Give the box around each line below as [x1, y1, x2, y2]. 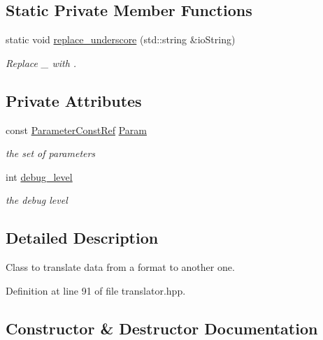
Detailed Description [6, 227, 159, 249]
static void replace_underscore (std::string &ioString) [6, 32, 236, 47]
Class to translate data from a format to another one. [6, 260, 235, 274]
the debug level [6, 193, 68, 207]
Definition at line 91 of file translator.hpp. [6, 283, 186, 297]
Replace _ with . [6, 55, 77, 70]
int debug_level [6, 169, 73, 184]
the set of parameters [6, 146, 96, 161]
